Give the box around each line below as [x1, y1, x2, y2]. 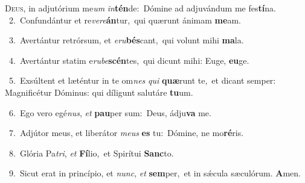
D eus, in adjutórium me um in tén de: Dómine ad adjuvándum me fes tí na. [5, 2, 276, 14]
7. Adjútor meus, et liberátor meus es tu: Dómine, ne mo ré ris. [8, 126, 244, 139]
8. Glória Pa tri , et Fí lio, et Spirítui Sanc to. [8, 146, 174, 159]
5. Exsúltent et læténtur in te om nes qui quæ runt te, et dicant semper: [8, 74, 276, 87]
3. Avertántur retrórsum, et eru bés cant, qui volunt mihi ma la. [8, 34, 244, 46]
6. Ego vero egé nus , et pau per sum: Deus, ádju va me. [8, 106, 211, 119]
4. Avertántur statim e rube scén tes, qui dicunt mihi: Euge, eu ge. [8, 54, 249, 66]
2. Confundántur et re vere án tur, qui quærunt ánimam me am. [8, 13, 241, 26]
